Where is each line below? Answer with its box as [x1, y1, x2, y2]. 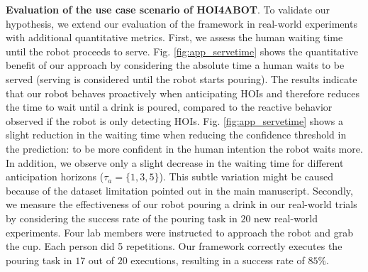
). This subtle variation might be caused [159, 169, 334, 184]
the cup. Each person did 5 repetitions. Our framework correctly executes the [6, 239, 342, 254]
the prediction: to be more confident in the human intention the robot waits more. [6, 141, 363, 156]
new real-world [254, 210, 318, 225]
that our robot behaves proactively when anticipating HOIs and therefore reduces [6, 85, 360, 100]
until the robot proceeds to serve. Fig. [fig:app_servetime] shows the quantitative [6, 43, 358, 58]
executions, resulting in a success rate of [130, 252, 305, 267]
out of [88, 252, 114, 267]
